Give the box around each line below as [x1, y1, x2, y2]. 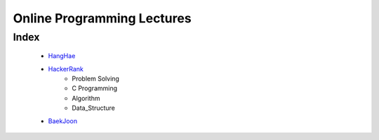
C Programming [72, 84, 118, 92]
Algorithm [72, 94, 100, 102]
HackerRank [48, 64, 84, 73]
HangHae [48, 52, 76, 60]
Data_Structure [72, 104, 116, 112]
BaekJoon [48, 116, 77, 125]
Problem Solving [72, 74, 119, 83]
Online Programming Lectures [13, 10, 192, 26]
